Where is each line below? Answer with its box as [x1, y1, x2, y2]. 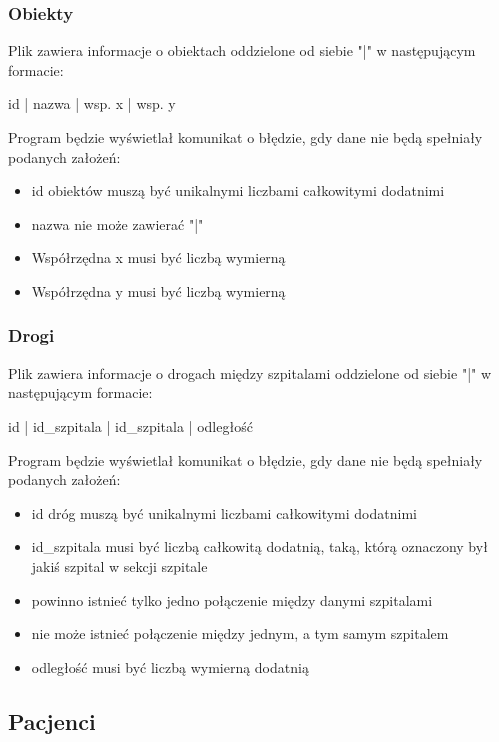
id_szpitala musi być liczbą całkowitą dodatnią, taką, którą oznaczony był [31, 536, 488, 557]
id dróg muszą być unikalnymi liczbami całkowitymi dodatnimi [31, 502, 417, 523]
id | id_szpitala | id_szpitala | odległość [8, 415, 253, 436]
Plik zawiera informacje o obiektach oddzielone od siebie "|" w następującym [8, 40, 476, 61]
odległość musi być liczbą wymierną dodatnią [31, 656, 309, 677]
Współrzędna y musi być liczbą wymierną [31, 280, 286, 301]
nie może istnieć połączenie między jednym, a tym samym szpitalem [31, 623, 449, 644]
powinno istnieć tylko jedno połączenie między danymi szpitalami [31, 589, 433, 610]
